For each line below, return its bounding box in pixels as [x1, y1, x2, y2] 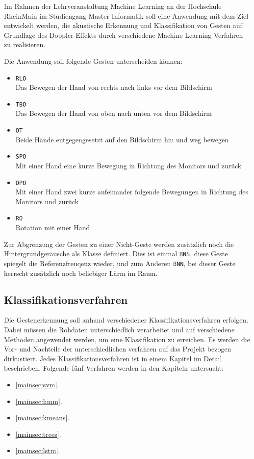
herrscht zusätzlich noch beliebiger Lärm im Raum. [4, 268, 158, 278]
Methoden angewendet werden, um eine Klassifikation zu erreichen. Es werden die [4, 334, 250, 344]
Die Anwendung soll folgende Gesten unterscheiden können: [4, 55, 183, 66]
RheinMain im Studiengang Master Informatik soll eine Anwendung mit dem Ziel [4, 10, 249, 21]
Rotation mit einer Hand [15, 222, 90, 233]
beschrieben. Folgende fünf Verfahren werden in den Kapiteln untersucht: [4, 363, 224, 373]
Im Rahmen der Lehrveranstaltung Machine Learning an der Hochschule [4, 1, 222, 11]
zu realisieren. [4, 39, 46, 50]
